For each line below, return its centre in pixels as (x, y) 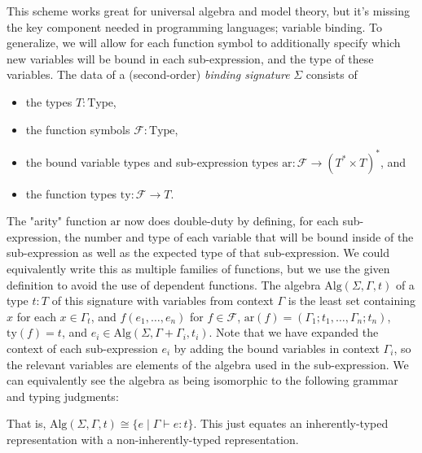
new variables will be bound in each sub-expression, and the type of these (190, 58)
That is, (26, 423)
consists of (332, 74)
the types (49, 101)
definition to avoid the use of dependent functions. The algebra (164, 284)
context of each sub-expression (82, 348)
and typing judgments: (63, 396)
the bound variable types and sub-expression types (152, 161)
